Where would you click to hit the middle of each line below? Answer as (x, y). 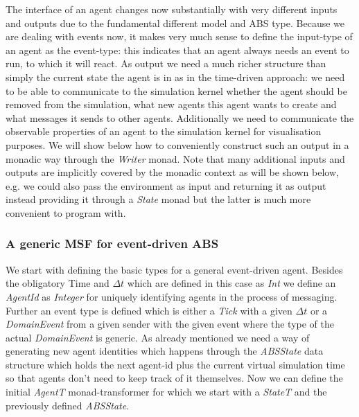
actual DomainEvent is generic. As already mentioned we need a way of (158, 337)
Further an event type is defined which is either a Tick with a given (149, 310)
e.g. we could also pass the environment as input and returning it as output (166, 185)
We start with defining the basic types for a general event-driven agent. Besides (174, 269)
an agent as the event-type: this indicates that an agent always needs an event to (177, 50)
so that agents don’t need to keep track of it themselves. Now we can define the (174, 378)
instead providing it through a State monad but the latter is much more (158, 199)
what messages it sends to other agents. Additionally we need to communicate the (180, 117)
